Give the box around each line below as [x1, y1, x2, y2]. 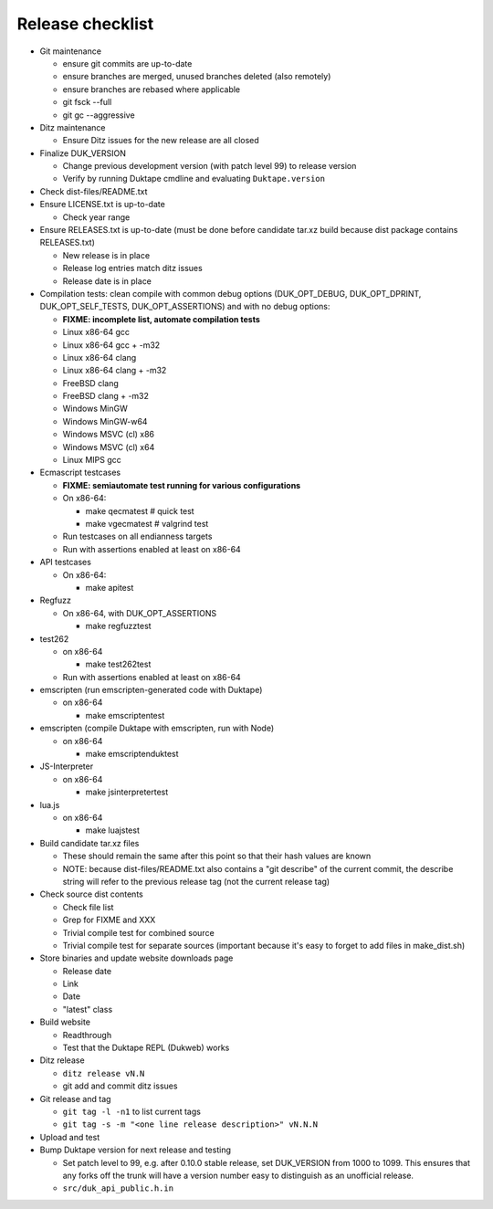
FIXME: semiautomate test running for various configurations [62, 479, 301, 490]
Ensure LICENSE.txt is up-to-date [39, 199, 166, 210]
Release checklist [16, 14, 154, 34]
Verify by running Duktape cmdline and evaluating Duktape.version [62, 173, 326, 184]
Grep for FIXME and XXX [62, 914, 156, 926]
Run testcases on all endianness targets [62, 531, 213, 542]
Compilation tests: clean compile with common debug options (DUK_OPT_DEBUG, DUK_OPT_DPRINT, [39, 288, 422, 299]
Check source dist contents [39, 888, 143, 899]
